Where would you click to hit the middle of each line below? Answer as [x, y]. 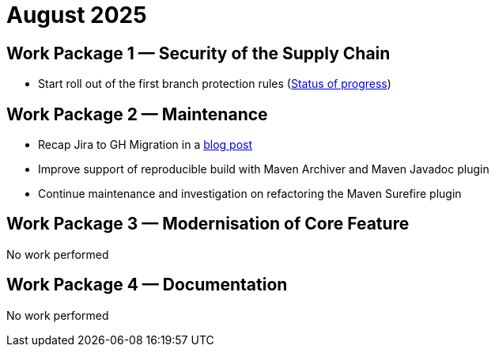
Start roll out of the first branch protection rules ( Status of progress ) [215, 84]
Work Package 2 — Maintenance [137, 114]
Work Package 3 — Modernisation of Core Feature [208, 224]
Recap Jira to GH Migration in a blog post [145, 145]
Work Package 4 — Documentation [147, 285]
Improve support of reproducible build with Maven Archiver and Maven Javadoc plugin [264, 169]
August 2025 [77, 15]
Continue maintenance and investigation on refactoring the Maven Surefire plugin [250, 194]
